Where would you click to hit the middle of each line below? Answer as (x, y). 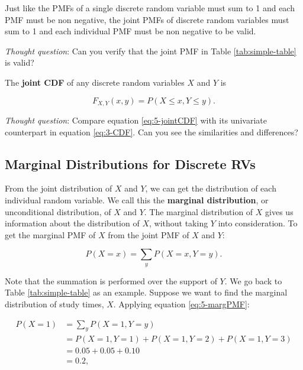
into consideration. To (258, 223)
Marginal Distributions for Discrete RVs (130, 163)
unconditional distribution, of (58, 211)
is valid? (20, 62)
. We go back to (253, 280)
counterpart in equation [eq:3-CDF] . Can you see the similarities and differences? (151, 132)
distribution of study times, (54, 304)
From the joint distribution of (59, 188)
